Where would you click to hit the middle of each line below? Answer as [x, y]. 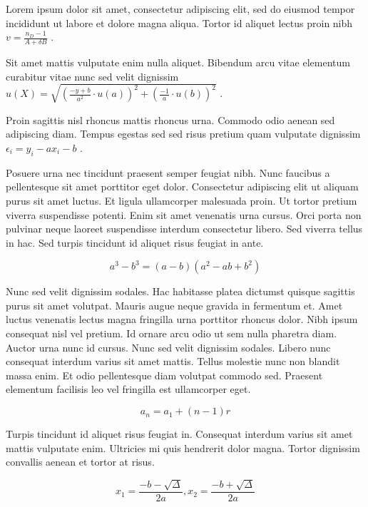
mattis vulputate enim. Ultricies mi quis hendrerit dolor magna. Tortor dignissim [183, 447]
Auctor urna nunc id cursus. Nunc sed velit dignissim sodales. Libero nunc [168, 347]
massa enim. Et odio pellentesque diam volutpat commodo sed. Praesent [164, 375]
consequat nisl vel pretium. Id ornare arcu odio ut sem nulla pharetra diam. [172, 333]
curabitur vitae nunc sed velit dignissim [92, 76]
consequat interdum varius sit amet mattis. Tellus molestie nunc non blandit [173, 361]
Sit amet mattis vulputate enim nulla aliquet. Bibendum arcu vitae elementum [178, 62]
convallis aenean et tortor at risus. [80, 462]
